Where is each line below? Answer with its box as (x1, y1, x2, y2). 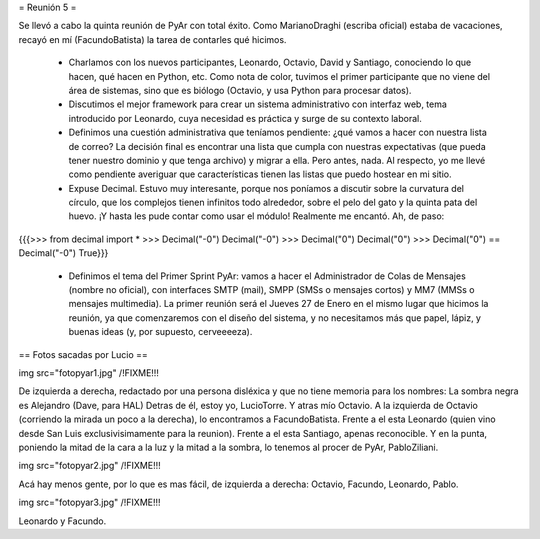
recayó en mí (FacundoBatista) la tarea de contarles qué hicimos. (18, 33, 287, 45)
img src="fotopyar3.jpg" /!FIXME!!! (18, 496, 161, 509)
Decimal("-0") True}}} (18, 247, 109, 259)
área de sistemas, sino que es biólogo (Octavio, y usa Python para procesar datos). (68, 84, 412, 96)
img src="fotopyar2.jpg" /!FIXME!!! (18, 460, 161, 472)
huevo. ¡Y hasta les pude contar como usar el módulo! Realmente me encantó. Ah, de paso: (68, 210, 445, 222)
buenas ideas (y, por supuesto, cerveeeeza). (68, 326, 253, 338)
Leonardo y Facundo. (18, 515, 107, 527)
